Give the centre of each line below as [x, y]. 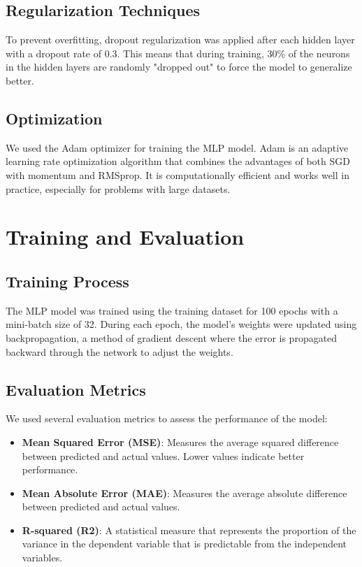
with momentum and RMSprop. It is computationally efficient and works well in [178, 174]
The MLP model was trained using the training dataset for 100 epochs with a [172, 310]
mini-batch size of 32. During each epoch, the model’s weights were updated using [181, 324]
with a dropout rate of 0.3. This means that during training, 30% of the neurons [178, 53]
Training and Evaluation [125, 237]
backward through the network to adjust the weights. [120, 351]
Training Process [67, 281]
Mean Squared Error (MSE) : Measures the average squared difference [180, 442]
